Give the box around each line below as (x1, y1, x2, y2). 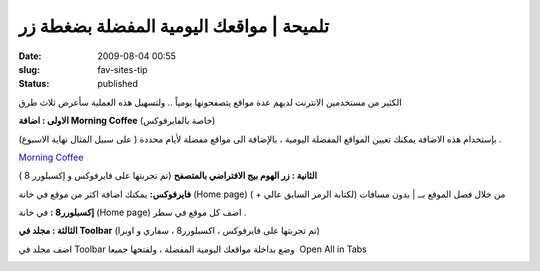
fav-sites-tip (97, 63, 149, 75)
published (97, 78, 139, 90)
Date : (18, 50, 42, 62)
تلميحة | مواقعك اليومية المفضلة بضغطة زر (18, 15, 330, 37)
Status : (18, 78, 50, 90)
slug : (18, 63, 40, 75)
